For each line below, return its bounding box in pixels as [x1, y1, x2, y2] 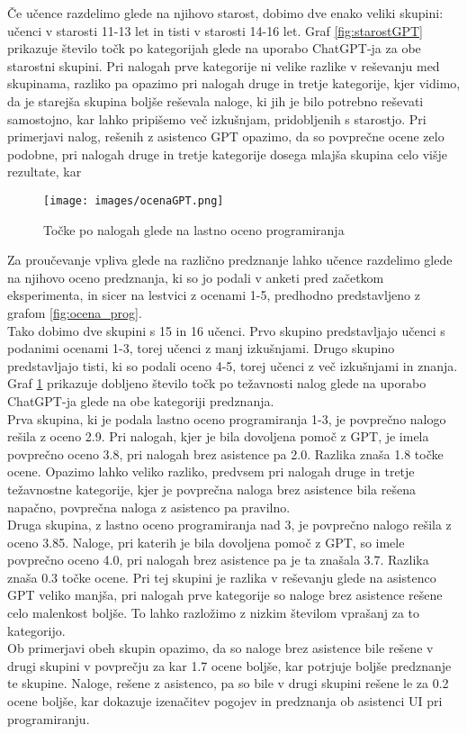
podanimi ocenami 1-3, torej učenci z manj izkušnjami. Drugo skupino [7, 339, 395, 358]
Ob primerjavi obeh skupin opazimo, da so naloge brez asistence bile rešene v [7, 639, 434, 657]
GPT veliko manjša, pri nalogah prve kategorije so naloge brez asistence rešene [7, 585, 443, 604]
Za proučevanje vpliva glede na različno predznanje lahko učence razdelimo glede [7, 250, 453, 269]
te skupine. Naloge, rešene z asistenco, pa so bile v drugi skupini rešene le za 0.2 [7, 674, 449, 693]
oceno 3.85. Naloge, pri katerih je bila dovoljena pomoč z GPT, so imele [7, 532, 405, 551]
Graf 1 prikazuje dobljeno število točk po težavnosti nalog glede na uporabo [7, 374, 427, 393]
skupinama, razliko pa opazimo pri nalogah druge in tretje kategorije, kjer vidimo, [7, 74, 461, 93]
